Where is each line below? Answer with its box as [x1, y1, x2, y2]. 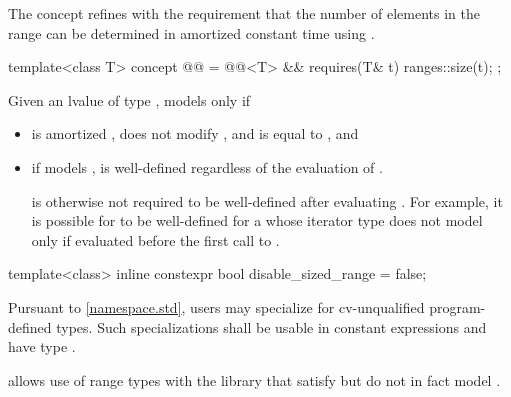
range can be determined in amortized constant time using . [8, 22, 375, 43]
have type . [8, 336, 76, 357]
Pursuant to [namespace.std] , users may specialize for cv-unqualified [8, 296, 425, 317]
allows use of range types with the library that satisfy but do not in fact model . [8, 369, 501, 390]
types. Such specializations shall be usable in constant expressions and [56, 316, 487, 337]
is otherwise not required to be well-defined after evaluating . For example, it [31, 190, 503, 211]
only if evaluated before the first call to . [31, 229, 280, 250]
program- [429, 296, 486, 317]
